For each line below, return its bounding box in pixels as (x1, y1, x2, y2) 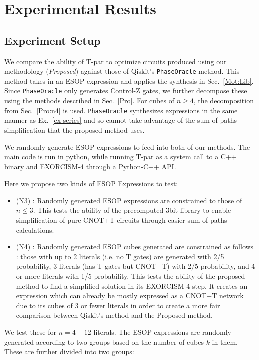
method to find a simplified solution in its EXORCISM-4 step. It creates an (16, 280, 248, 291)
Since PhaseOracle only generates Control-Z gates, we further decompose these (4, 85, 247, 96)
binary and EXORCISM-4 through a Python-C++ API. (4, 161, 176, 171)
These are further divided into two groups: (4, 346, 134, 357)
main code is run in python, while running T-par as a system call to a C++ (4, 151, 237, 162)
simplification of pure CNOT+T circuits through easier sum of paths (16, 215, 227, 225)
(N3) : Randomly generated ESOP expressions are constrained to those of (16, 195, 242, 205)
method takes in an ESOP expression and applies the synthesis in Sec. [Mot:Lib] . (4, 75, 254, 86)
